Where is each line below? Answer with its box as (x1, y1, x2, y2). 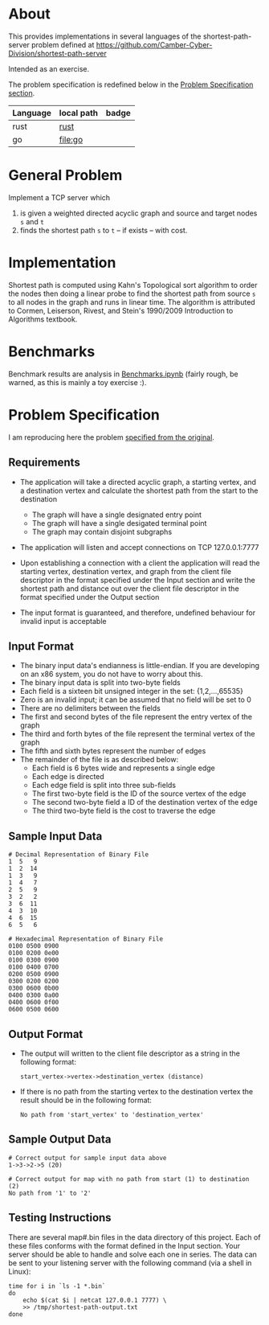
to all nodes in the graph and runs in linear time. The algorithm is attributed (8, 297, 255, 306)
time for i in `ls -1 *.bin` (8, 1282, 106, 1290)
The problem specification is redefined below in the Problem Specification (8, 80, 254, 89)
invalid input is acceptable (19, 616, 107, 626)
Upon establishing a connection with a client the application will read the (19, 558, 260, 568)
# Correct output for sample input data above (8, 1154, 167, 1162)
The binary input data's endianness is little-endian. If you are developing (19, 661, 259, 671)
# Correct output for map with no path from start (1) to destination (8, 1175, 250, 1183)
